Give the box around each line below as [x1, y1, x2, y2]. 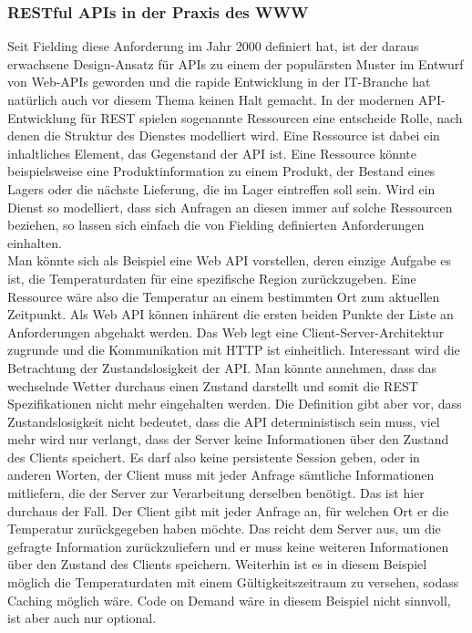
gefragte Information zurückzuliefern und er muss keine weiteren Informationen [7, 536, 449, 555]
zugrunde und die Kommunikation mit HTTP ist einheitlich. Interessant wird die [7, 340, 460, 359]
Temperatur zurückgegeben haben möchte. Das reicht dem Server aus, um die [7, 519, 441, 538]
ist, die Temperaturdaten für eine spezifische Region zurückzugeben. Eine [7, 268, 416, 287]
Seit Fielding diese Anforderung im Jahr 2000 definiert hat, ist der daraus [7, 36, 419, 56]
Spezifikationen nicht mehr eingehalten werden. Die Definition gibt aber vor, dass [7, 394, 462, 413]
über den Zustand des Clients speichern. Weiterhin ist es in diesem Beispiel [7, 555, 427, 574]
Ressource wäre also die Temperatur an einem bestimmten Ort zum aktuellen [7, 286, 440, 306]
